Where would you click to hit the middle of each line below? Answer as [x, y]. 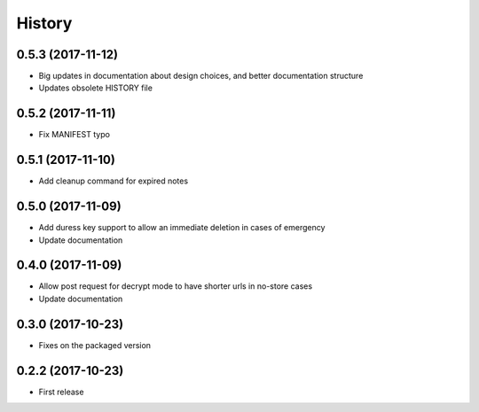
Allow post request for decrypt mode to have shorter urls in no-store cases [176, 286]
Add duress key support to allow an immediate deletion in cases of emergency [182, 228]
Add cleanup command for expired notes [114, 181]
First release [61, 392]
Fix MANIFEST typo [75, 135]
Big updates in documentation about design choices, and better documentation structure [201, 76]
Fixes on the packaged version [94, 345]
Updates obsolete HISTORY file [95, 88]
